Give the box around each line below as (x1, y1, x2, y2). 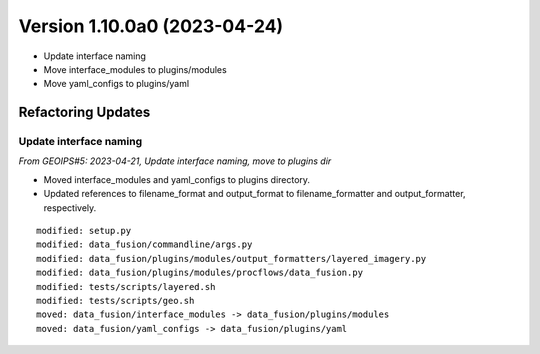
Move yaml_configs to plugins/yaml (43, 78, 190, 90)
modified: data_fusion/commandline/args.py (36, 239, 253, 250)
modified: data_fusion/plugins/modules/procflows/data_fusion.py (36, 267, 364, 279)
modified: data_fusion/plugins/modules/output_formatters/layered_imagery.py (36, 253, 427, 264)
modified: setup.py (36, 225, 132, 237)
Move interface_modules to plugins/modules (43, 63, 227, 75)
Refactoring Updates (18, 104, 151, 121)
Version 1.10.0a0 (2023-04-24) (18, 15, 284, 37)
